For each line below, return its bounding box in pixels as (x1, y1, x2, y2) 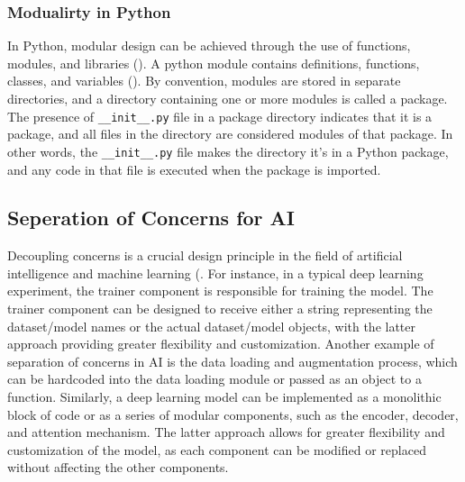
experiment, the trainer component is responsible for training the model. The (7, 281, 433, 300)
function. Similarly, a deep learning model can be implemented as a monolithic (7, 387, 442, 406)
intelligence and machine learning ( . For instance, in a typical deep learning (7, 263, 424, 282)
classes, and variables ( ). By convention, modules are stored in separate (7, 71, 401, 90)
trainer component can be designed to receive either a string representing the (7, 299, 433, 318)
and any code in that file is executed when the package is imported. (7, 159, 381, 178)
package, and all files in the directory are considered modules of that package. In (7, 124, 453, 143)
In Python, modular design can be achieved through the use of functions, (7, 36, 411, 55)
